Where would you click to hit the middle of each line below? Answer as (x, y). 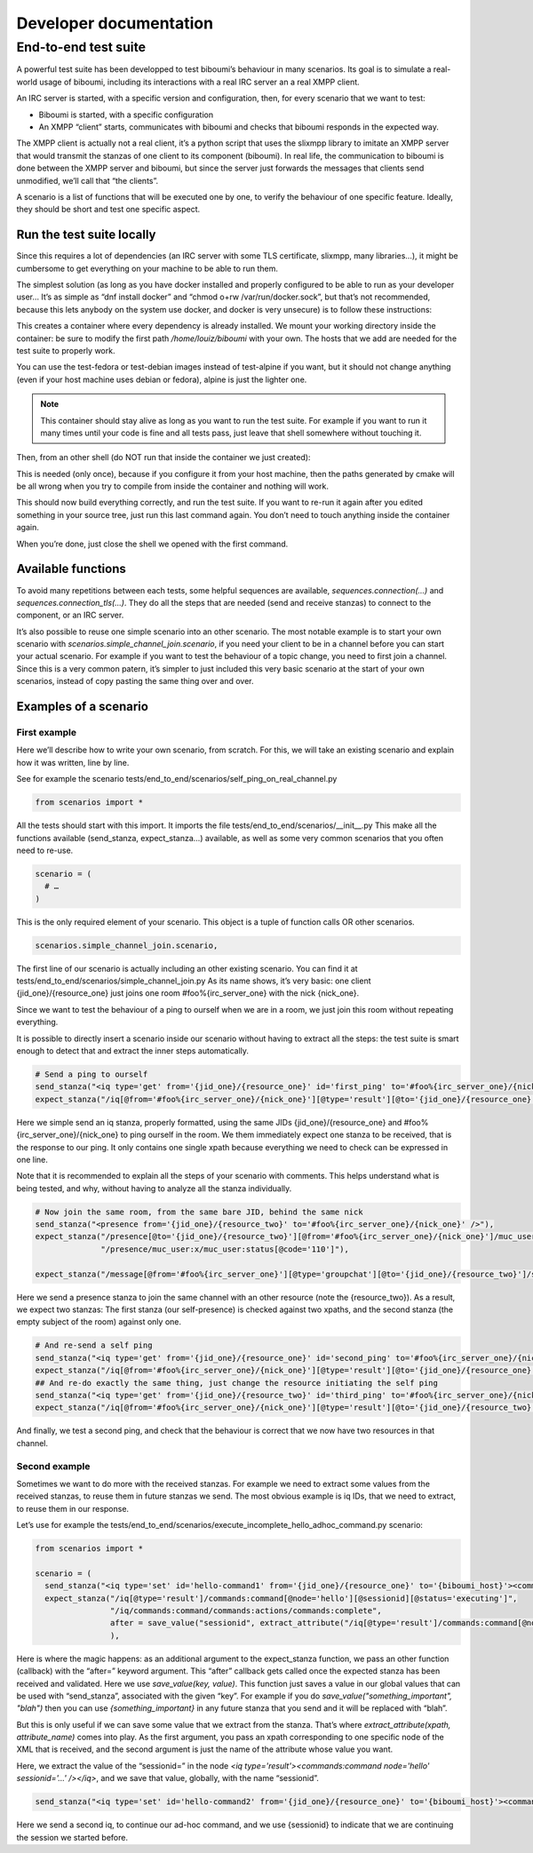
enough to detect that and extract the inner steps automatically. (132, 1051)
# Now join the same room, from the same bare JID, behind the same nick (199, 1212)
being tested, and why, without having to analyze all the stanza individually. (154, 1188)
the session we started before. (72, 1837)
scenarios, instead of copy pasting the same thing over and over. (135, 681)
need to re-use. (45, 850)
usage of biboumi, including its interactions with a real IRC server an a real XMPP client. (199, 82)
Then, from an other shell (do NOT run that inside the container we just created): (163, 457)
